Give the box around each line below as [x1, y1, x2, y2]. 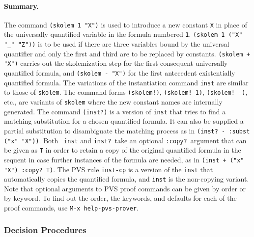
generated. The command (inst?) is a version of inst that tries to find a [4, 106, 226, 116]
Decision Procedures [4, 223, 86, 236]
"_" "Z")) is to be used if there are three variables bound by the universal [4, 39, 229, 49]
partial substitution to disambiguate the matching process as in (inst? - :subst [4, 125, 250, 135]
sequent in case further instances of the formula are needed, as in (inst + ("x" [4, 154, 244, 164]
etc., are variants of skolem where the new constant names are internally [4, 97, 223, 107]
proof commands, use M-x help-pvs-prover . [4, 203, 139, 213]
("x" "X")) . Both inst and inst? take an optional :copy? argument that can [4, 135, 247, 145]
